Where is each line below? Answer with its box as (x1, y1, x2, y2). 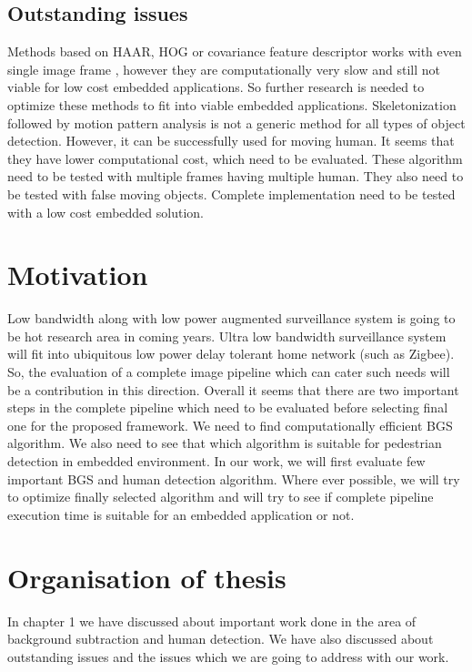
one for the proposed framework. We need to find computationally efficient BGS (7, 415, 453, 434)
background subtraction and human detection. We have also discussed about (7, 629, 434, 648)
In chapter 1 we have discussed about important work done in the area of (7, 611, 417, 630)
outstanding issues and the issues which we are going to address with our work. (7, 647, 449, 666)
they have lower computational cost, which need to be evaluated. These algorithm (7, 148, 463, 168)
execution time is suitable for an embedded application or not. (7, 504, 355, 524)
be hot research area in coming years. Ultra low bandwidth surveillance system (7, 326, 447, 345)
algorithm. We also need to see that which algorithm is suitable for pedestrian (7, 433, 442, 453)
